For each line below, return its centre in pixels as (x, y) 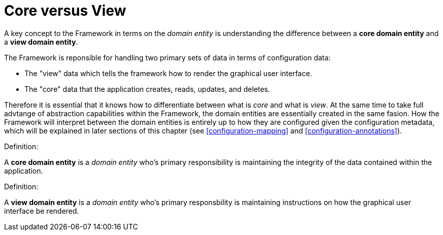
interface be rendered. (42, 211)
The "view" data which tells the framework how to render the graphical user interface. (168, 73)
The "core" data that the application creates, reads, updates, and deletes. (147, 89)
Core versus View (65, 11)
